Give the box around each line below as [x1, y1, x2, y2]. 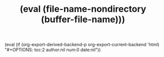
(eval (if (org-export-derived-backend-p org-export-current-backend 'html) [4, 42, 160, 48]
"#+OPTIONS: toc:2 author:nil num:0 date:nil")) [4, 47, 101, 53]
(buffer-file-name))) [41, 14, 125, 25]
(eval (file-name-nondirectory [19, 3, 147, 15]
